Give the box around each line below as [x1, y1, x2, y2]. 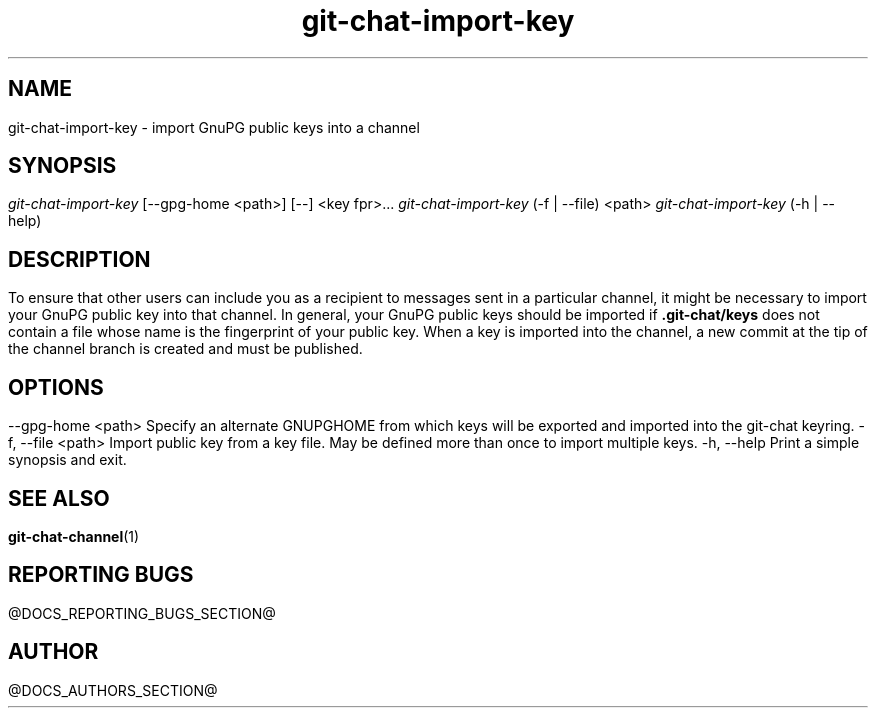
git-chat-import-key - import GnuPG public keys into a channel [8, 118, 420, 136]
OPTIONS [8, 374, 104, 400]
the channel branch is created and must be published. [8, 340, 363, 358]
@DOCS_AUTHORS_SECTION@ [8, 681, 218, 699]
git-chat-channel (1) [8, 527, 140, 545]
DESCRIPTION [8, 246, 151, 272]
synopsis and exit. [8, 451, 127, 469]
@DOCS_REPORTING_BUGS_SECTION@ [8, 604, 276, 622]
